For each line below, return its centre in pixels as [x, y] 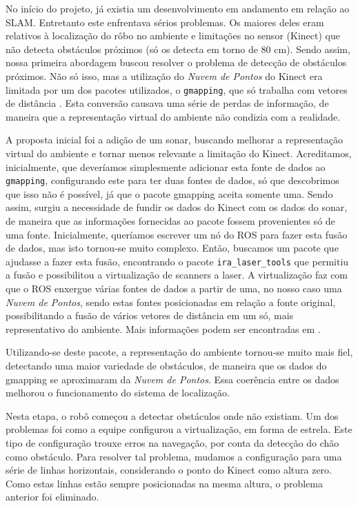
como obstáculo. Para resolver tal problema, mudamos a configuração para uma [174, 456]
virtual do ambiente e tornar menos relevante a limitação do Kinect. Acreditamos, [179, 153]
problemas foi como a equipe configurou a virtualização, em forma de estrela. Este [179, 429]
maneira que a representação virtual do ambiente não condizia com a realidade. [173, 116]
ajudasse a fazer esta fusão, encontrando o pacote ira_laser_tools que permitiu [177, 261]
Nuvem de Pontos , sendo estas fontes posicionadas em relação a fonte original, [171, 302]
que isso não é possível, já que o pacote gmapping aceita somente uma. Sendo [169, 193]
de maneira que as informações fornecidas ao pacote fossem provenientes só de [170, 221]
